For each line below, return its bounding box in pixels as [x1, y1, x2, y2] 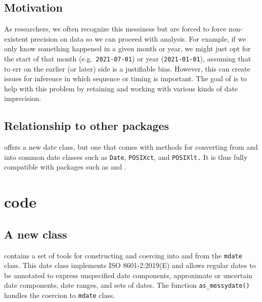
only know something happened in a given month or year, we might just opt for [4, 43, 251, 54]
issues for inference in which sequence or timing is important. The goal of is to [4, 73, 247, 84]
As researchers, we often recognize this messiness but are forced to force [4, 23, 227, 34]
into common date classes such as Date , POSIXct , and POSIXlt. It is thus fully [4, 151, 248, 162]
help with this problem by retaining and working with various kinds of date [4, 83, 238, 93]
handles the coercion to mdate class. [4, 290, 115, 300]
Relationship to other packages [4, 118, 169, 133]
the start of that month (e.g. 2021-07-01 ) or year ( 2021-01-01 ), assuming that [4, 53, 251, 63]
